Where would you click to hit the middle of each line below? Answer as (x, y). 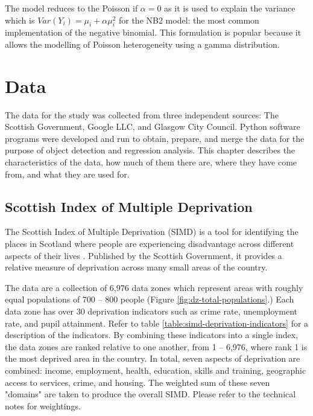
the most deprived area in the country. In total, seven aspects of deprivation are (153, 358)
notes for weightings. (43, 405)
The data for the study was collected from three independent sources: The (142, 114)
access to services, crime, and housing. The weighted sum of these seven (138, 382)
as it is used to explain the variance (230, 8)
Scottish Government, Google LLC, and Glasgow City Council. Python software (153, 126)
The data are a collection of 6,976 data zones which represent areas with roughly (154, 287)
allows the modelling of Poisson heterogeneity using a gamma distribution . (142, 44)
